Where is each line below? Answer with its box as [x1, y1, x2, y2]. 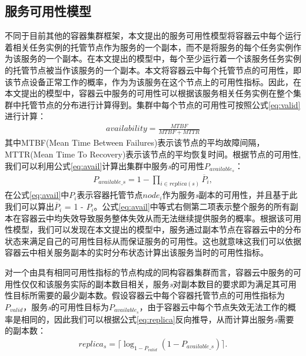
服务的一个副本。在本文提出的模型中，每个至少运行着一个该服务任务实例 [21, 52, 301, 65]
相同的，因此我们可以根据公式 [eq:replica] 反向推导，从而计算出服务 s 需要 [21, 313, 294, 325]
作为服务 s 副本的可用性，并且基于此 [162, 189, 298, 201]
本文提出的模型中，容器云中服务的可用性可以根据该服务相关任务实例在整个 [5, 87, 293, 99]
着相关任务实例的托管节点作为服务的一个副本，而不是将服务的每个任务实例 [5, 41, 293, 53]
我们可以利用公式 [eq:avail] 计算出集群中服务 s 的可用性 [5, 159, 205, 172]
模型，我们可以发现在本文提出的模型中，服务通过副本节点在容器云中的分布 [12, 223, 301, 236]
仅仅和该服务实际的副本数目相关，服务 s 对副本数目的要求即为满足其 [21, 277, 280, 290]
